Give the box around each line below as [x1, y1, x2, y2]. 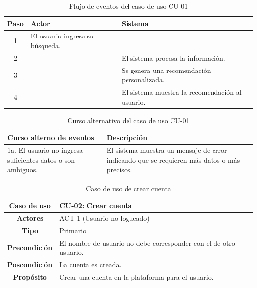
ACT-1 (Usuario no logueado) [59, 213, 150, 223]
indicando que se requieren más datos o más [106, 154, 240, 165]
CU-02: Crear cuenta [59, 200, 132, 211]
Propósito [13, 271, 47, 282]
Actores [16, 213, 43, 223]
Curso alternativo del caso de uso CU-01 [67, 115, 190, 125]
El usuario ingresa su [30, 31, 94, 41]
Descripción [106, 132, 148, 143]
